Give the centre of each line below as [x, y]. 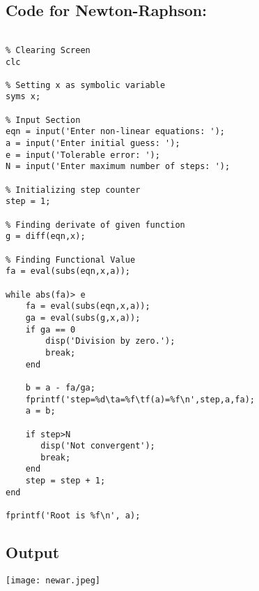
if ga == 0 [50, 329]
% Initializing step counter [73, 190]
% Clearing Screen [48, 50]
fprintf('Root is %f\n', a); [73, 516]
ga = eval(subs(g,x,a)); [83, 318]
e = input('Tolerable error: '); [83, 155]
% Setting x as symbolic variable [86, 85]
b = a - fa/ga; [60, 387]
